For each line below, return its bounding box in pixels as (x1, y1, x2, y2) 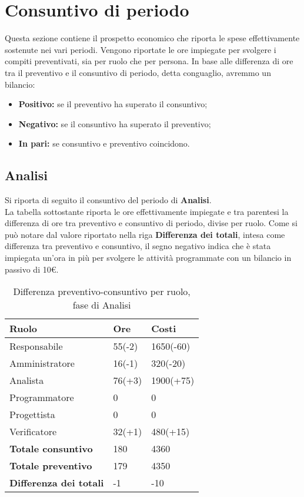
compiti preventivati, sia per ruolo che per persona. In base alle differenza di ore (5, 55, 293, 67)
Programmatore (9, 390, 74, 405)
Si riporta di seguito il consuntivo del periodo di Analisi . (5, 194, 212, 206)
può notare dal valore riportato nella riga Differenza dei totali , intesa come (5, 228, 285, 240)
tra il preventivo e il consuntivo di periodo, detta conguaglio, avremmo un (5, 66, 271, 78)
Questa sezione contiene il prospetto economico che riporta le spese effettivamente (5, 32, 300, 44)
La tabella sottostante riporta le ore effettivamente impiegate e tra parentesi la (5, 205, 289, 217)
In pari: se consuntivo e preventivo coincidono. (18, 137, 190, 150)
